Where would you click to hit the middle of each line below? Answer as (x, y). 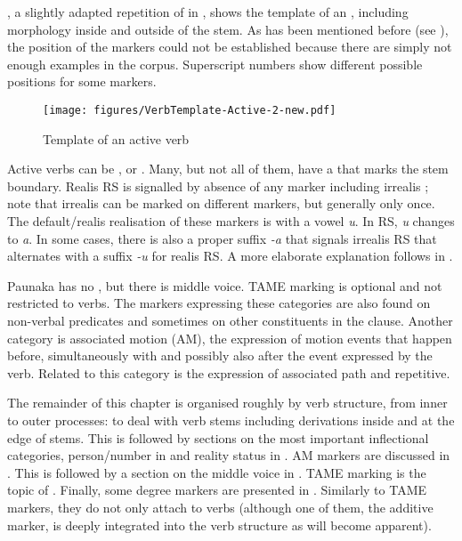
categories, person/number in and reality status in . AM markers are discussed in (229, 455)
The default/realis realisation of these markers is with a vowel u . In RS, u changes (231, 221)
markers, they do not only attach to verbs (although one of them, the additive (220, 507)
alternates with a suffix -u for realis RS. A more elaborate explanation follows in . (230, 256)
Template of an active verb (116, 138)
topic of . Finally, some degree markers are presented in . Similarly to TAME (217, 490)
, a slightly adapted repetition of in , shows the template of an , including (208, 12)
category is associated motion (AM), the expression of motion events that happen (230, 338)
